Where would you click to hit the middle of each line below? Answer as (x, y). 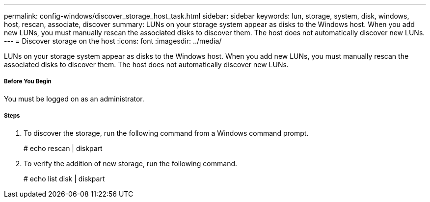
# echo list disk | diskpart (64, 178)
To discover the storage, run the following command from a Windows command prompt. (166, 133)
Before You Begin (28, 82)
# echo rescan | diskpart (63, 148)
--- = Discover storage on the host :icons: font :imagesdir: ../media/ (113, 41)
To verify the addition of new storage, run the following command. (131, 163)
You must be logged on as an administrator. (74, 99)
